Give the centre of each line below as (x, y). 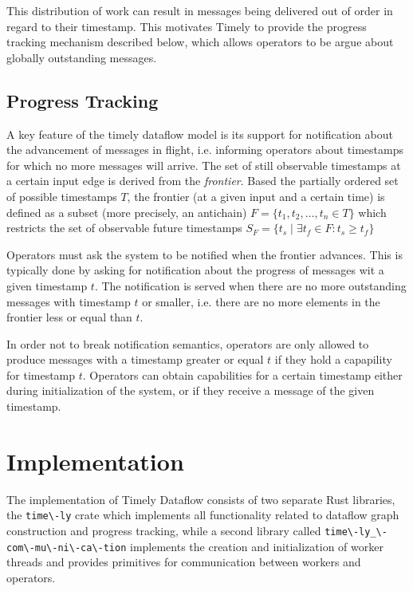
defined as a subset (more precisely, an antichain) (127, 212)
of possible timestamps (62, 196)
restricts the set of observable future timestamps (124, 228)
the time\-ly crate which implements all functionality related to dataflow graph (203, 515)
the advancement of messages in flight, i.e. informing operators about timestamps (205, 150)
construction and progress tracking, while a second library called (164, 531)
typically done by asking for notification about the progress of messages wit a (195, 270)
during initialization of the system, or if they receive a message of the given (191, 390)
